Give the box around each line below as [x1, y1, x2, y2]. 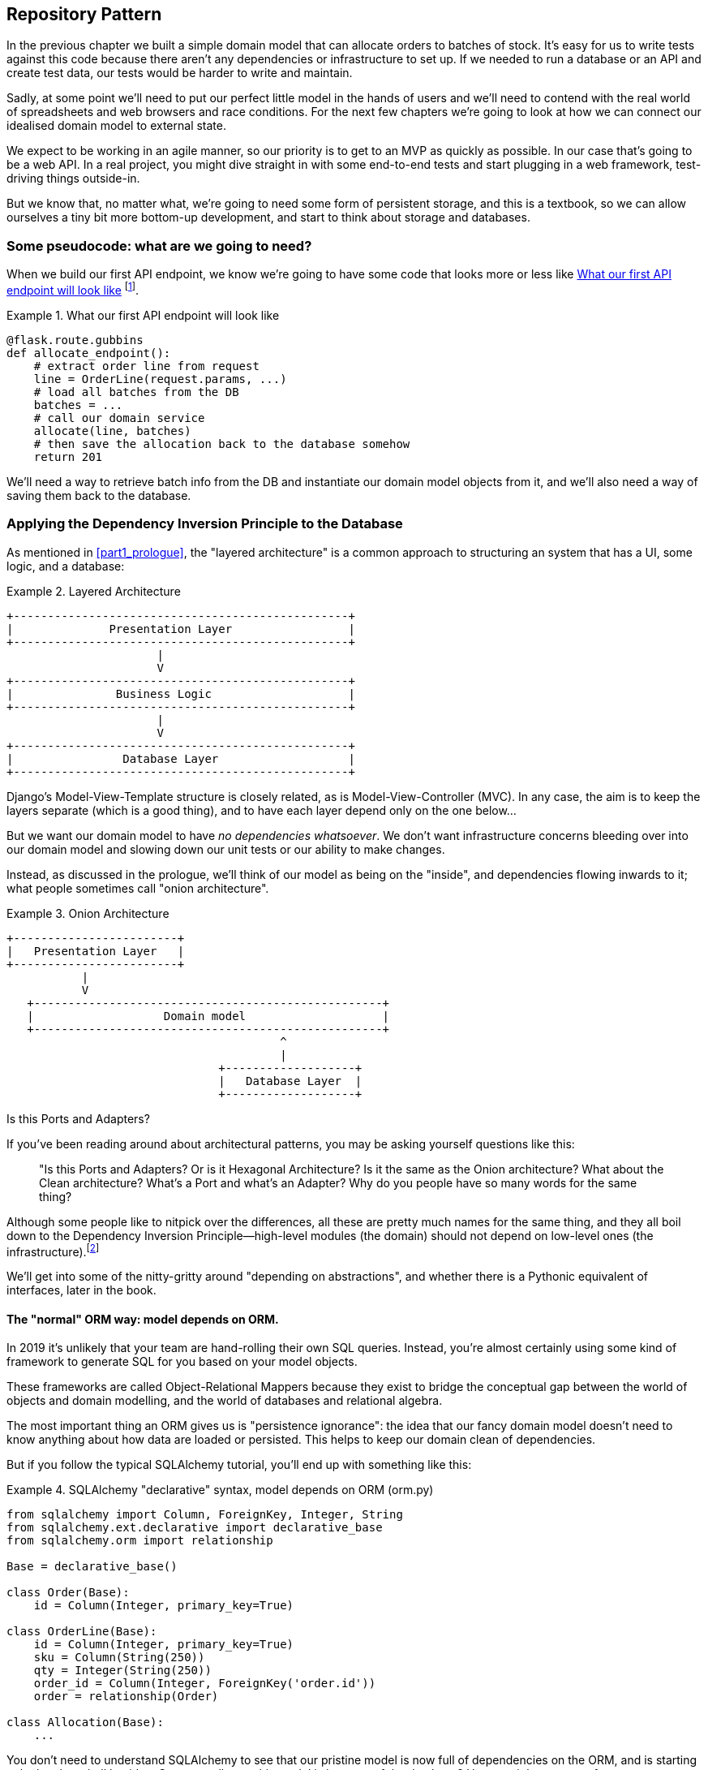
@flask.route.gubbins [6, 333, 144, 347]
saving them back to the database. [6, 488, 191, 502]
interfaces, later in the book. [6, 1283, 157, 1298]
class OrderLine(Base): [6, 1625, 157, 1639]
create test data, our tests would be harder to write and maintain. [6, 66, 353, 80]
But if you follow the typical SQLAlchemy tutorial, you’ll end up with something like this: [6, 1458, 472, 1472]
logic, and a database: [6, 558, 125, 573]
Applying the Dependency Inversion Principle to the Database [6, 515, 403, 532]
